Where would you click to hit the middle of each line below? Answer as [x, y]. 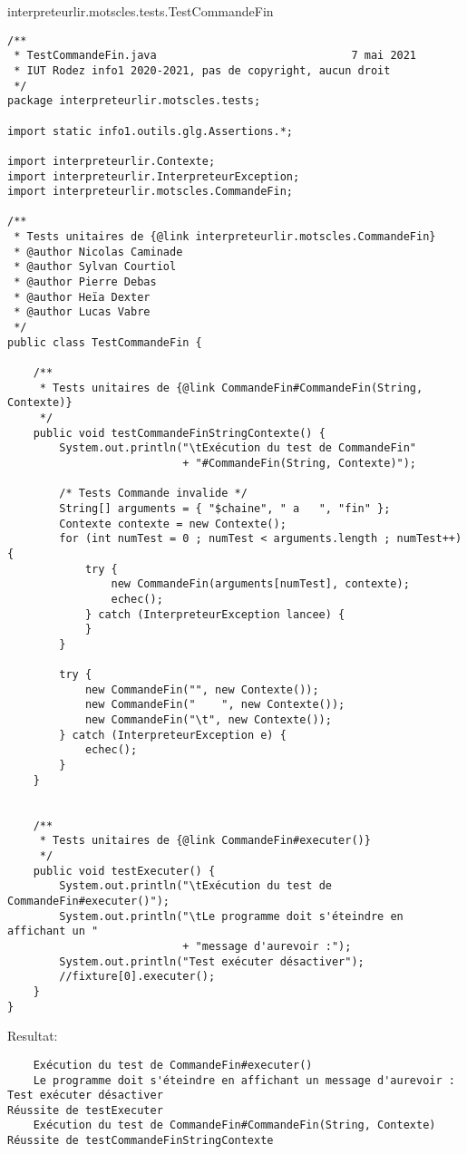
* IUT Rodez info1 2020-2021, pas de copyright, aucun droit [202, 70]
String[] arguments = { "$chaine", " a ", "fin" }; [225, 508]
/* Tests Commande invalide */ [153, 494]
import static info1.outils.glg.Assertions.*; [150, 131]
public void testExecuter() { [124, 871]
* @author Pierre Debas [85, 282]
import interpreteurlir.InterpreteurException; [154, 176]
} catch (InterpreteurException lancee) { [215, 614]
